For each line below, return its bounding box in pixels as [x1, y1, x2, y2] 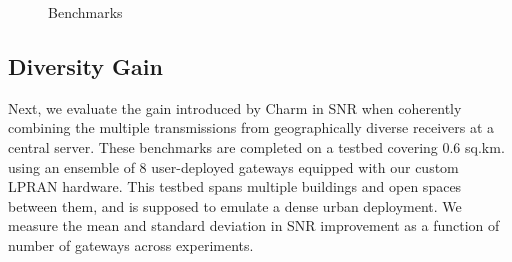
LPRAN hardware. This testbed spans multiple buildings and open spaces [8, 176, 462, 197]
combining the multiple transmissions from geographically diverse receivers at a [8, 117, 495, 138]
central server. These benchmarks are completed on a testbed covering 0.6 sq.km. [8, 136, 505, 157]
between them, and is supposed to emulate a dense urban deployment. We [8, 195, 462, 216]
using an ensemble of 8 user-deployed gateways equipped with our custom [8, 156, 459, 177]
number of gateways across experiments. [8, 234, 254, 255]
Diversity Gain [8, 50, 163, 81]
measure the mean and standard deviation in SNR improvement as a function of [8, 215, 500, 236]
